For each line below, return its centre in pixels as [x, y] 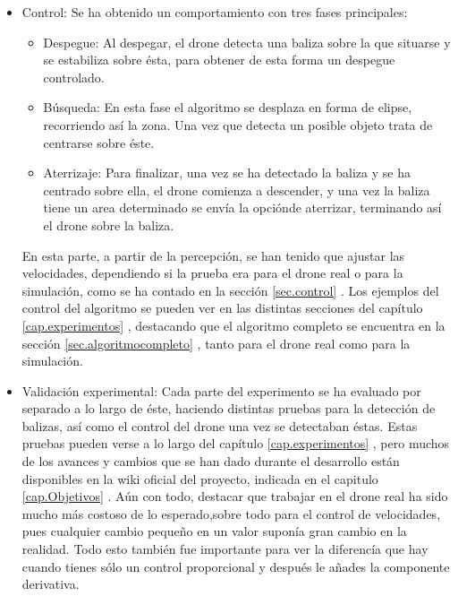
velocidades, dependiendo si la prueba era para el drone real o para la [212, 273]
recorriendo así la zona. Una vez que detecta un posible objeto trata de [238, 124]
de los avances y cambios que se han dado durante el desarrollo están [211, 461]
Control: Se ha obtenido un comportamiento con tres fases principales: [215, 12]
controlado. [74, 77]
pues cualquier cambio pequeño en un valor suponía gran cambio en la [214, 531]
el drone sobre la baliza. [109, 225]
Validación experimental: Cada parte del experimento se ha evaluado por [221, 390]
